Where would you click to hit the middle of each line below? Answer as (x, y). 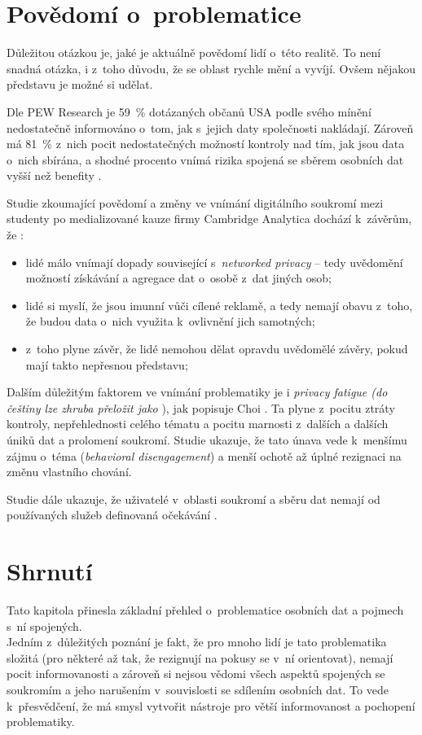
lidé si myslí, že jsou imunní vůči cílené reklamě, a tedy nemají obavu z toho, (219, 305)
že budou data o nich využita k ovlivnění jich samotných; (170, 321)
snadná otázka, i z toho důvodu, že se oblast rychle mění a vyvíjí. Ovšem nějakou (211, 68)
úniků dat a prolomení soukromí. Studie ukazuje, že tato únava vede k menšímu (207, 440)
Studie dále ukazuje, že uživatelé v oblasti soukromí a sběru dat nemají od (193, 499)
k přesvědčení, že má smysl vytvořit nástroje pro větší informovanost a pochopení (211, 705)
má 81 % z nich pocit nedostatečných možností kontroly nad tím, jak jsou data (206, 144)
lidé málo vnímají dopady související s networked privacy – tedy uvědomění (214, 262)
